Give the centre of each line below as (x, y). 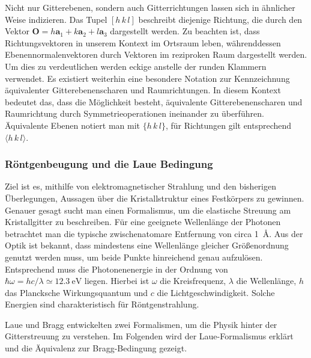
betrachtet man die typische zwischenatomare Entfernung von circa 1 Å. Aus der (154, 233)
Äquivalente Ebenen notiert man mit (73, 125)
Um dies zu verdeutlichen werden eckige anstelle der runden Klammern (136, 66)
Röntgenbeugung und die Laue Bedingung (109, 164)
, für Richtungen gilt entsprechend (228, 125)
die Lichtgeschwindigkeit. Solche (216, 292)
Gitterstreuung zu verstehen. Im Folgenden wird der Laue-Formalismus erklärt (149, 336)
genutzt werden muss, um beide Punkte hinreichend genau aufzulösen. (134, 257)
